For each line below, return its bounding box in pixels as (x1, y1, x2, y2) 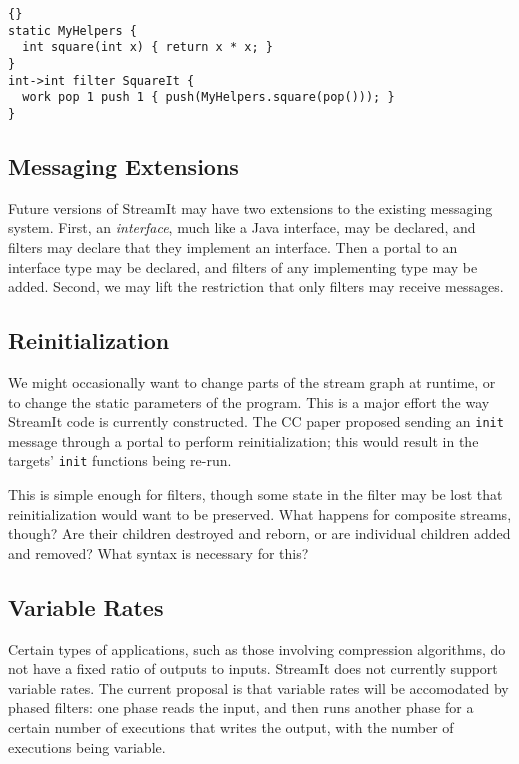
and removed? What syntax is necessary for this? (8, 542, 309, 563)
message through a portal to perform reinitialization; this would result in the (8, 430, 479, 451)
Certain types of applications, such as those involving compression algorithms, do (8, 638, 506, 659)
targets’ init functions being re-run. (8, 450, 232, 471)
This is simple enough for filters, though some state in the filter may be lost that (8, 484, 503, 505)
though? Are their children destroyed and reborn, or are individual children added (8, 523, 511, 544)
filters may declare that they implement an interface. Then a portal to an (8, 236, 458, 257)
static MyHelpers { (8, 23, 137, 38)
